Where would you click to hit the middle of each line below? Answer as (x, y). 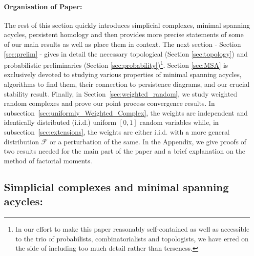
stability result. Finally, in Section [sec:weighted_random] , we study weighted (121, 93)
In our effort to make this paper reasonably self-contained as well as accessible (132, 228)
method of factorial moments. (48, 160)
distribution (21, 141)
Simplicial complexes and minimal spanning (116, 187)
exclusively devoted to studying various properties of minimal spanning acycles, (123, 74)
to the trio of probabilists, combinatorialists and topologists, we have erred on (132, 238)
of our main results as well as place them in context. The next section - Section (123, 44)
